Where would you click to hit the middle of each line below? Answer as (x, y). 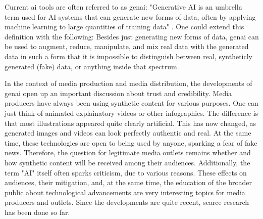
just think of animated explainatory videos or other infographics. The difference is (131, 113)
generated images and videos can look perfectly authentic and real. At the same (128, 133)
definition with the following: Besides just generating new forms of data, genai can (132, 36)
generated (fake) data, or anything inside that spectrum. (92, 66)
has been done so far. (37, 212)
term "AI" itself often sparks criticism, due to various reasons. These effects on (126, 172)
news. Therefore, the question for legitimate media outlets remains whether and (128, 152)
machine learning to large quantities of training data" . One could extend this (124, 27)
